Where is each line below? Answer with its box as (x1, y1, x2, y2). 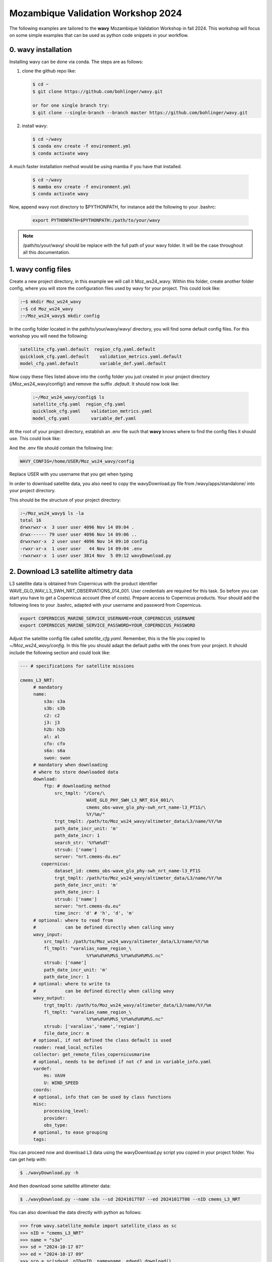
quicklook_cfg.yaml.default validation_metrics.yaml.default (20, 353, 182, 359)
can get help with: (9, 1156, 47, 1163)
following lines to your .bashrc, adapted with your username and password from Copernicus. (9, 602, 202, 608)
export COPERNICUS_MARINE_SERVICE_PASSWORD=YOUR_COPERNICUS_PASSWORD (20, 622, 195, 628)
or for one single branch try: (32, 102, 110, 109)
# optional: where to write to (33, 981, 111, 987)
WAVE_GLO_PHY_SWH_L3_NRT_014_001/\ (86, 798, 174, 803)
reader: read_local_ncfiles (33, 1044, 103, 1050)
